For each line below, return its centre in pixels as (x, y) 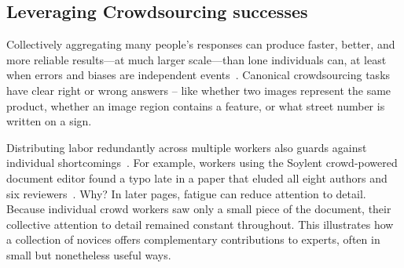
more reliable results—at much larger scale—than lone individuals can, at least (196, 59)
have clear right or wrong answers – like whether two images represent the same (199, 90)
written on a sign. (49, 121)
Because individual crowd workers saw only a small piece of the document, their (199, 209)
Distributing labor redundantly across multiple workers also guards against (187, 147)
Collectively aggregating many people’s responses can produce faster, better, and (201, 44)
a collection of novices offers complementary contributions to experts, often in (193, 239)
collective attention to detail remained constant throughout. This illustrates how (200, 224)
